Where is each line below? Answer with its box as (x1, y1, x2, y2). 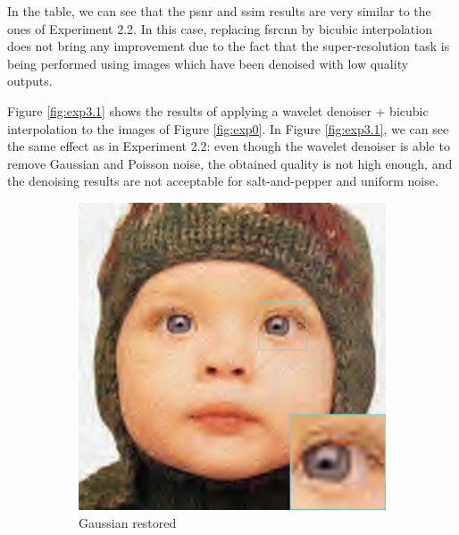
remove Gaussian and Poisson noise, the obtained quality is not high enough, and (7, 154, 453, 172)
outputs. (7, 71, 53, 90)
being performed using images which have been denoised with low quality (7, 54, 409, 72)
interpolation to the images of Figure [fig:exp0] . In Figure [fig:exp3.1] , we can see (7, 119, 449, 138)
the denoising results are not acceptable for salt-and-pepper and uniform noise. (7, 171, 438, 190)
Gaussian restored (79, 513, 177, 531)
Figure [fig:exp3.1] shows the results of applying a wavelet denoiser (7, 101, 371, 120)
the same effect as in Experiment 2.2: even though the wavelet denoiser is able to (7, 137, 450, 155)
